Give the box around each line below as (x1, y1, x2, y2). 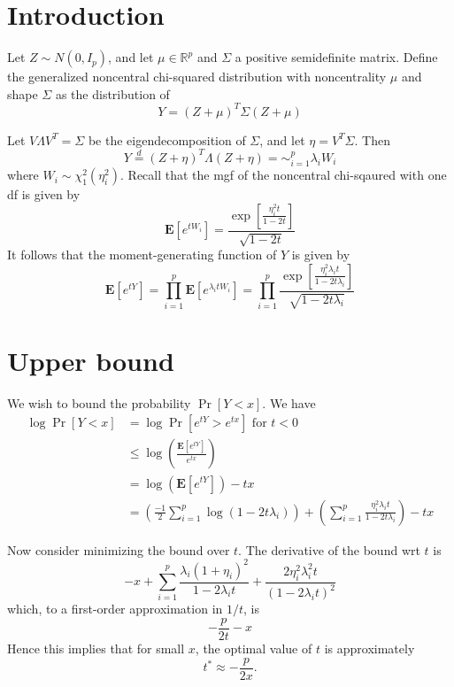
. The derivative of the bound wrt (238, 540, 420, 559)
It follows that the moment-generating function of (7, 245, 277, 264)
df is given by (7, 185, 81, 204)
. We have (262, 393, 316, 412)
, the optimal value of (195, 639, 312, 658)
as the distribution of (55, 84, 170, 103)
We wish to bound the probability (7, 393, 191, 412)
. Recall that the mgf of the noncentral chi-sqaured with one (120, 166, 447, 184)
